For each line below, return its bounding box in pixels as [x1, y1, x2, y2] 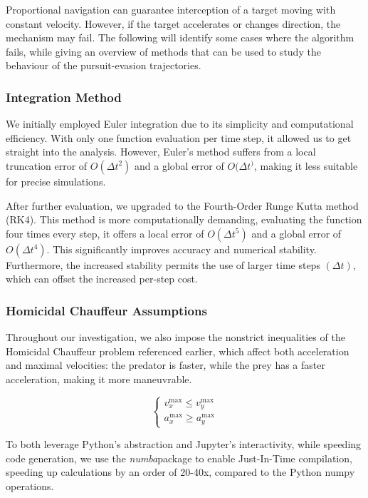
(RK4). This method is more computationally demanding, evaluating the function [6, 212, 362, 227]
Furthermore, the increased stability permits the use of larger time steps [6, 257, 320, 272]
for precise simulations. [6, 173, 106, 188]
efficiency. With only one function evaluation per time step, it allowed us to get [6, 130, 352, 145]
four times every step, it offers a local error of [6, 225, 204, 240]
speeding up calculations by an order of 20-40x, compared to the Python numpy [6, 464, 355, 479]
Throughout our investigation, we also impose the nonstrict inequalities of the [6, 330, 345, 345]
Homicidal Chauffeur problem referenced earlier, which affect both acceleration [6, 343, 349, 358]
